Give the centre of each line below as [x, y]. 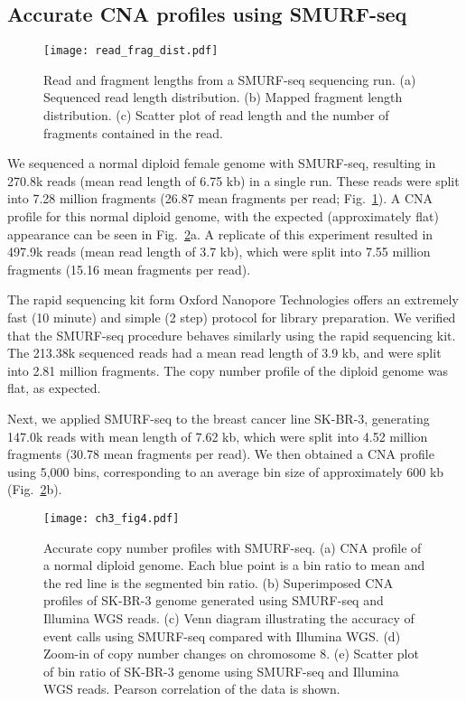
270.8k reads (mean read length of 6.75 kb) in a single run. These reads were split [233, 180]
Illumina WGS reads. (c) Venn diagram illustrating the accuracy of [229, 617]
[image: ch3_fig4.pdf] [112, 518]
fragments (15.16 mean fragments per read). [129, 269]
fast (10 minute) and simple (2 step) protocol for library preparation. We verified [232, 317]
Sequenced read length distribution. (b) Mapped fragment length [223, 97]
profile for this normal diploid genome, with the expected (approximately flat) [223, 216]
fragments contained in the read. [133, 132]
